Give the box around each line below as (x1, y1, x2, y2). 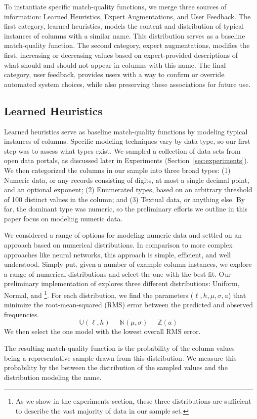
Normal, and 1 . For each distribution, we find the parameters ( (4, 289, 194, 300)
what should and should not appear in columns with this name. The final (4, 59, 226, 70)
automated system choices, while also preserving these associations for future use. (4, 79, 251, 89)
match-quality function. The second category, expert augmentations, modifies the (4, 40, 250, 50)
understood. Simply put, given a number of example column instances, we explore (4, 259, 252, 269)
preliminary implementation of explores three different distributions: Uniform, (4, 278, 240, 289)
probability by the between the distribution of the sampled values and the (4, 362, 228, 373)
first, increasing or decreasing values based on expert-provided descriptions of (4, 49, 238, 60)
